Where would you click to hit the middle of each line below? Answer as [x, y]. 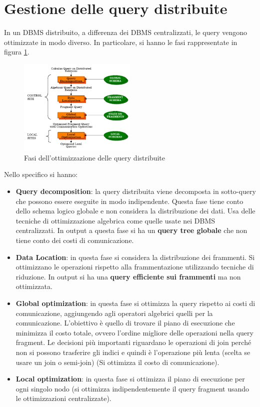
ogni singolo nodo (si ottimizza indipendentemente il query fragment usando [132, 388]
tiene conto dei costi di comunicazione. [75, 240]
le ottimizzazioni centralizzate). [63, 398]
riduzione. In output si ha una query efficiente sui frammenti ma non [128, 276]
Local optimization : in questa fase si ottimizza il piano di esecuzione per [130, 379]
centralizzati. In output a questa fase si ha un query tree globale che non [131, 230]
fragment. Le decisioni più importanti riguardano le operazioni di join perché [133, 342]
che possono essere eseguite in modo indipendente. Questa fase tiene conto [129, 201]
